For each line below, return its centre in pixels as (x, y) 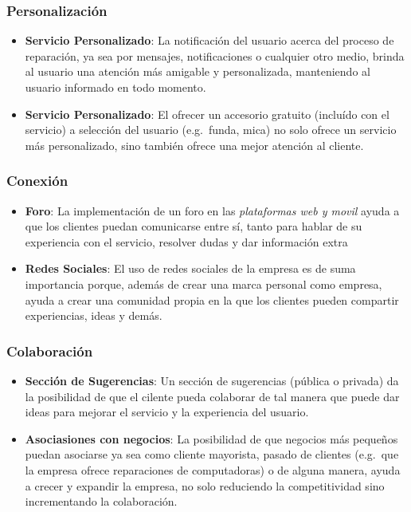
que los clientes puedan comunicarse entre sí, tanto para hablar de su (194, 226)
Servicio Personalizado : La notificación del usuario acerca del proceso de (209, 40)
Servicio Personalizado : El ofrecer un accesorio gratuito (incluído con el (207, 114)
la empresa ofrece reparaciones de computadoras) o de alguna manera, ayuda (213, 469)
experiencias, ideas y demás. (94, 315)
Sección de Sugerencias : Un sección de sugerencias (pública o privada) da (212, 380)
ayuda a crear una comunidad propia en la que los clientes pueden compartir (212, 299)
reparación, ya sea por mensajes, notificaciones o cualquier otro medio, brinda (215, 55)
